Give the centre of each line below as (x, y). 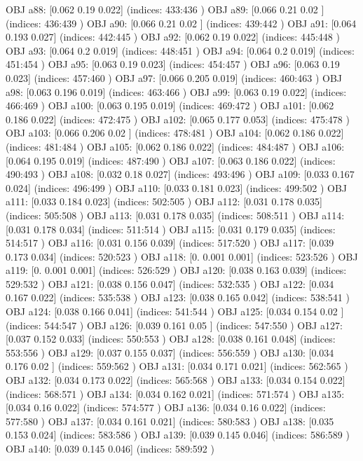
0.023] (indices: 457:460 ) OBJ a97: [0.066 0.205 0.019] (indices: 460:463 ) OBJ (174, 77)
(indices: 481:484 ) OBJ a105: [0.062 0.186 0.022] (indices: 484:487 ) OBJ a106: (175, 146)
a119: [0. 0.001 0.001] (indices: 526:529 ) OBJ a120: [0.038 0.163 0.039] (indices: (176, 270)
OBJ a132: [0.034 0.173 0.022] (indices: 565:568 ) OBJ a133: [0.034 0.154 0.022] (176, 380)
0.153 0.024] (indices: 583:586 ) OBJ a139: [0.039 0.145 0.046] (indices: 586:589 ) (178, 435)
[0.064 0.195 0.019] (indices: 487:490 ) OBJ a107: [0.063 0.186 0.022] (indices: (171, 160)
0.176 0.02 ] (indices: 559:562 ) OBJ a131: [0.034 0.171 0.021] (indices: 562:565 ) (177, 366)
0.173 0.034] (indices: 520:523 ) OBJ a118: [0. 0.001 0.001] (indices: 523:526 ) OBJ (182, 256)
